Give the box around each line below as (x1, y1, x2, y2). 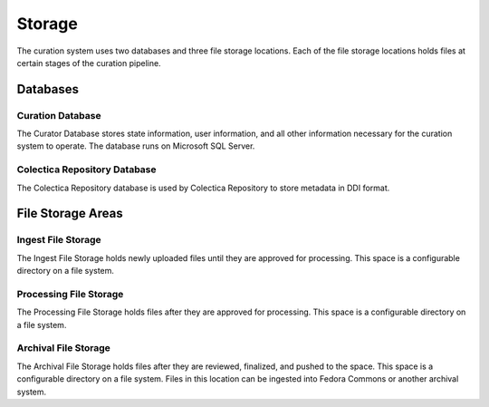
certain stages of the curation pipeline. (16, 57, 162, 68)
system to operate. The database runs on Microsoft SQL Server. (16, 141, 255, 151)
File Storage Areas (16, 206, 123, 221)
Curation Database (16, 109, 101, 121)
